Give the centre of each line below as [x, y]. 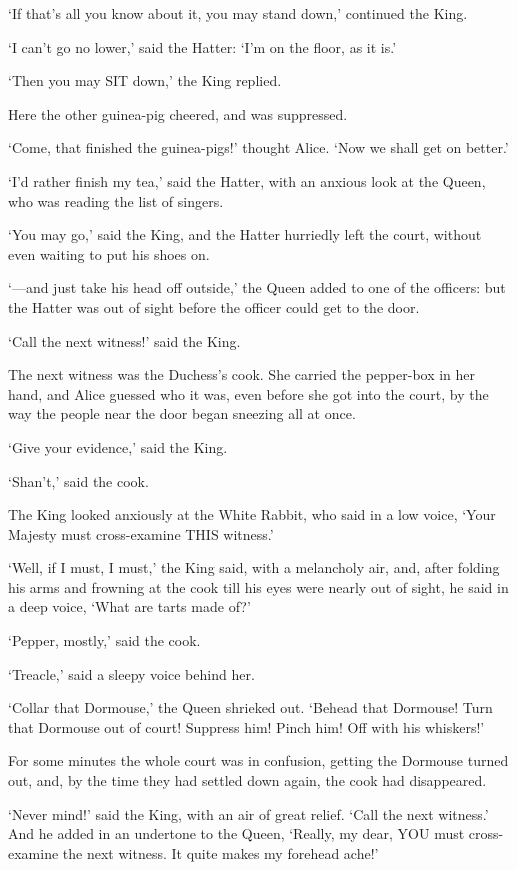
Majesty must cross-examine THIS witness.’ [141, 533]
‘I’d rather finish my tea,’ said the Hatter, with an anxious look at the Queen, [247, 180]
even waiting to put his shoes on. [109, 253]
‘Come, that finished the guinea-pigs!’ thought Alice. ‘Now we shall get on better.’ [258, 147]
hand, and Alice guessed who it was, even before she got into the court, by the [248, 393]
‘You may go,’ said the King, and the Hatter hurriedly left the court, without [245, 234]
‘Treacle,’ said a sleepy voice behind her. [131, 673]
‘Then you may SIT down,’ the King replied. [145, 80]
